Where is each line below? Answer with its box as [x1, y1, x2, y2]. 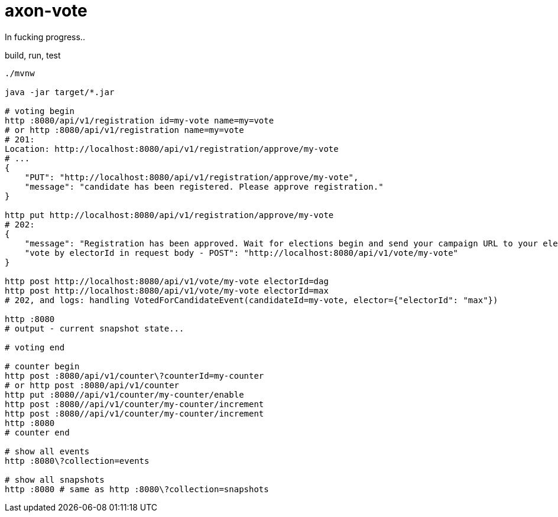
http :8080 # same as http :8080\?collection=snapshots [5, 484, 269, 494]
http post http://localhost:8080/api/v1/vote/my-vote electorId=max [5, 285, 329, 295]
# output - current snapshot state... [5, 323, 184, 333]
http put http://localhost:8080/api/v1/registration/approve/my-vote [5, 210, 334, 220]
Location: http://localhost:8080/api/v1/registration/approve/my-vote [5, 144, 339, 154]
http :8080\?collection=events [5, 456, 150, 466]
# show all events [5, 446, 90, 456]
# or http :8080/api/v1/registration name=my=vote [5, 125, 244, 135]
